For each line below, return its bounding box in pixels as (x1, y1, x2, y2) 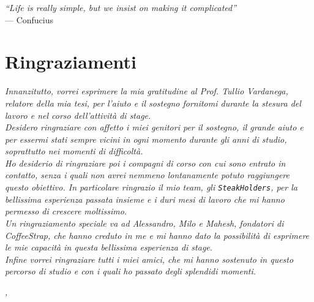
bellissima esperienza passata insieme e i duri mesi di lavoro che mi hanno (5, 192, 285, 205)
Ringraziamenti (5, 49, 136, 74)
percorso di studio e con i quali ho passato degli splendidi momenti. (5, 265, 256, 277)
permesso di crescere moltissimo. (5, 205, 127, 217)
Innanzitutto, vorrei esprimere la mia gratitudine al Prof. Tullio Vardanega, (5, 85, 288, 97)
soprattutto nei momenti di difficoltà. (5, 145, 143, 157)
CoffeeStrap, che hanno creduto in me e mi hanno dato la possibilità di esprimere (5, 228, 310, 241)
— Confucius (5, 13, 54, 26)
